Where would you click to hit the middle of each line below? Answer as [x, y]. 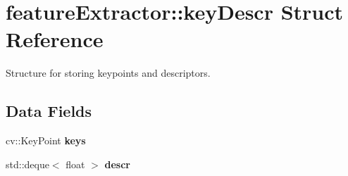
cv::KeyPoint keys [46, 140]
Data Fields [49, 111]
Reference [55, 39]
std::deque [27, 164]
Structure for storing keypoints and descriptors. [108, 73]
